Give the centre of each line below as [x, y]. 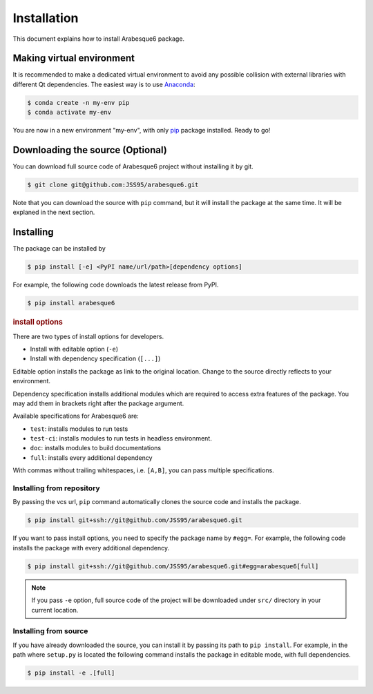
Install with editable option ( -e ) [74, 349]
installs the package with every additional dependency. [91, 548]
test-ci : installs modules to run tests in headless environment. [121, 438]
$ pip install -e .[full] [71, 673]
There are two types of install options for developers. [88, 336]
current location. [55, 610]
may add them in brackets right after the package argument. [98, 403]
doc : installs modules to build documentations [96, 448]
